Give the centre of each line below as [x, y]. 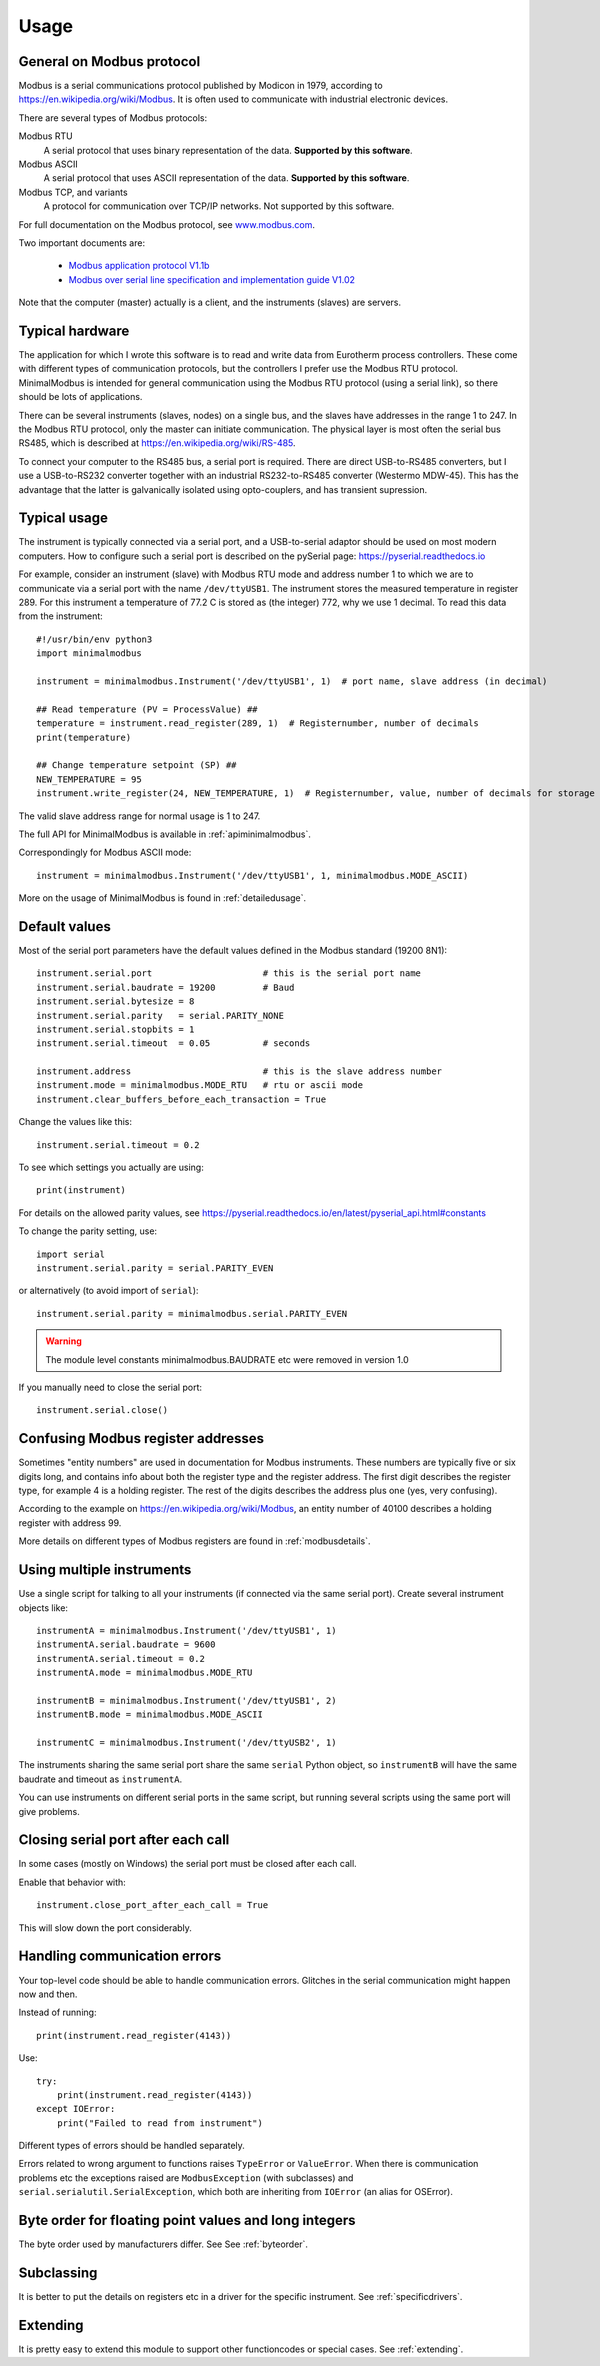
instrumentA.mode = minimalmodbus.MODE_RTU [144, 1673]
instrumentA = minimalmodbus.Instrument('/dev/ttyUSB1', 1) [186, 1630]
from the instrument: [61, 616]
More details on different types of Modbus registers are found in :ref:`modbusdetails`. [194, 1541]
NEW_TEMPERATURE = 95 [89, 779]
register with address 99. [70, 1522]
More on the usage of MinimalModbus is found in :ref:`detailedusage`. [162, 898]
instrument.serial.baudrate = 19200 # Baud [165, 987]
